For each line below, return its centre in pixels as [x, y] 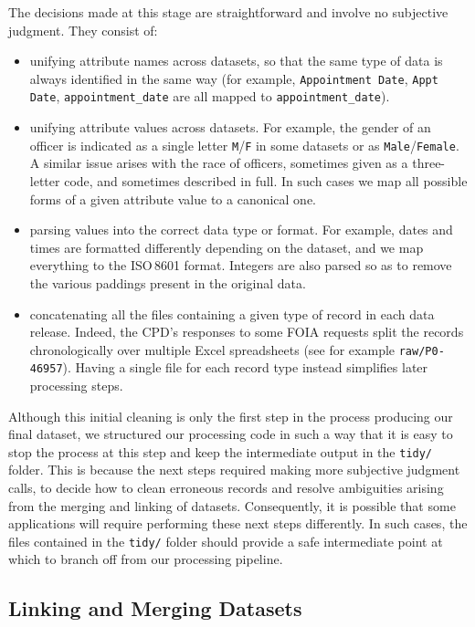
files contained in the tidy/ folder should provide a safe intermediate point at [226, 541]
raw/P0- [422, 351]
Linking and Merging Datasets [155, 608]
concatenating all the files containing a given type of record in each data [232, 313]
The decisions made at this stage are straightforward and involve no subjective [228, 12]
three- [429, 163]
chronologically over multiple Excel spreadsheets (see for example [212, 349]
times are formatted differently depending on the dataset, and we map [227, 247]
